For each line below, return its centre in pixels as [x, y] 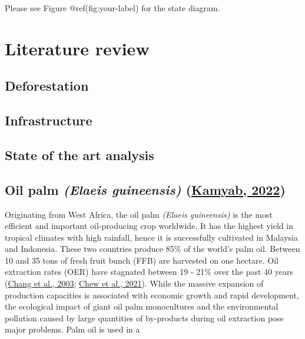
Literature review [77, 48]
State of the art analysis [79, 154]
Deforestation [47, 86]
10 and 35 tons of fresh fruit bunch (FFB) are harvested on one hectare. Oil [142, 260]
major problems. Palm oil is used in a [72, 329]
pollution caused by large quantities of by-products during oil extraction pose [144, 318]
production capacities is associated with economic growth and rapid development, [152, 295]
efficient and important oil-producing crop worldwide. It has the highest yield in [149, 226]
